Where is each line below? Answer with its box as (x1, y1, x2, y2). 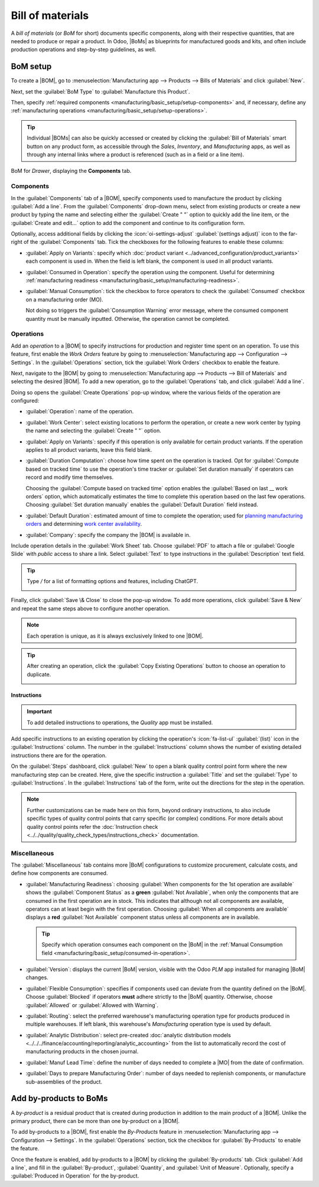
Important (27, 708, 53, 715)
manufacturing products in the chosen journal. (25, 1048, 139, 1055)
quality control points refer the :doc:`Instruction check (27, 823, 158, 830)
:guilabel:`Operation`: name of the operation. (25, 408, 134, 415)
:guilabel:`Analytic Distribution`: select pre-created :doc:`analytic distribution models (25, 1031, 232, 1038)
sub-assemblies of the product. (25, 1078, 103, 1085)
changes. (25, 974, 48, 981)
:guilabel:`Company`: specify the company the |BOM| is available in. (25, 531, 191, 538)
